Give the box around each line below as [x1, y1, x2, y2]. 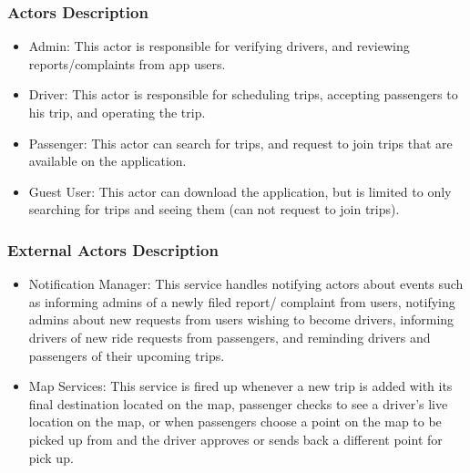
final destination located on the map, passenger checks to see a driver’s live [28, 394, 448, 413]
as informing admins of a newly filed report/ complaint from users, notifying [28, 292, 455, 311]
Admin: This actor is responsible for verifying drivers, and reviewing [28, 36, 410, 56]
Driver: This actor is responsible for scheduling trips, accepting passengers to [28, 85, 458, 104]
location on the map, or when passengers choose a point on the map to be [28, 412, 442, 431]
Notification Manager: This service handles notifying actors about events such [28, 274, 464, 293]
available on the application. [28, 151, 187, 170]
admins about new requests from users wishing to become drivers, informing [28, 310, 455, 329]
